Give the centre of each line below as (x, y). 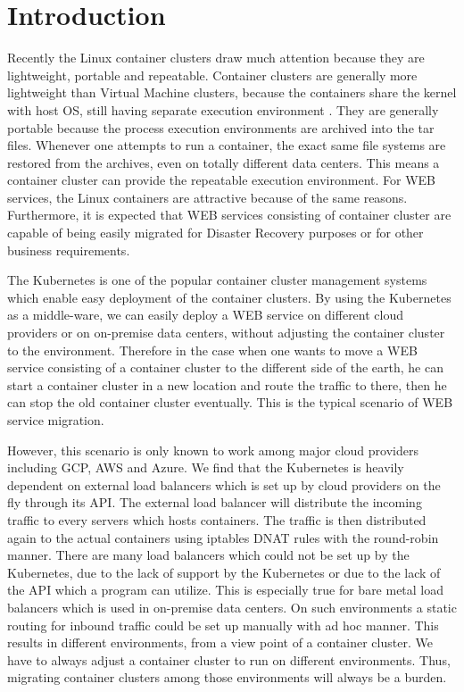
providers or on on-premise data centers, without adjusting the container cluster (226, 333)
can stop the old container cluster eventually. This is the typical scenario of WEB (230, 402)
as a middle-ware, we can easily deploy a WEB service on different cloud (206, 315)
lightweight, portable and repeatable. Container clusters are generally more (212, 75)
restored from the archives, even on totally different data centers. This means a (224, 162)
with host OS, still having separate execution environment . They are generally (223, 109)
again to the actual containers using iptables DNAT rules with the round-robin (223, 537)
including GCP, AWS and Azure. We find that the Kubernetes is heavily (206, 467)
